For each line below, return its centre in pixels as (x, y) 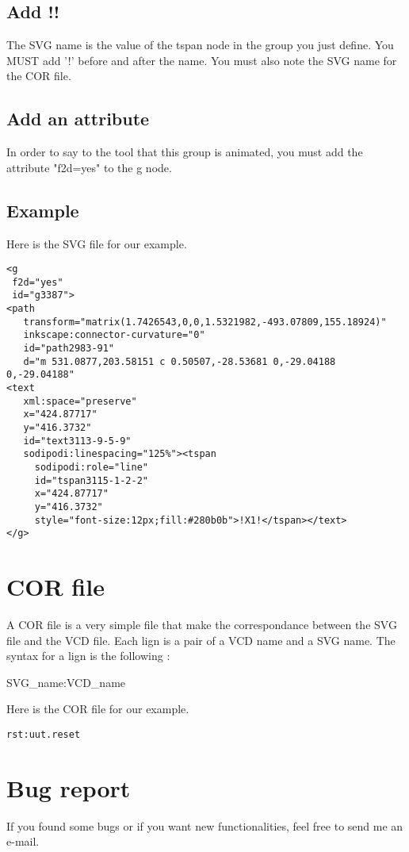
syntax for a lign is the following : (88, 656)
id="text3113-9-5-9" (77, 441)
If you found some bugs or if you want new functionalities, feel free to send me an (205, 825)
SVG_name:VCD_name (66, 682)
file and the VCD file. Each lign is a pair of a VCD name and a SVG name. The (201, 640)
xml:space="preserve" (80, 401)
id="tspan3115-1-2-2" (91, 480)
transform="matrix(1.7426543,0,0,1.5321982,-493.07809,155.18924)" (205, 322)
